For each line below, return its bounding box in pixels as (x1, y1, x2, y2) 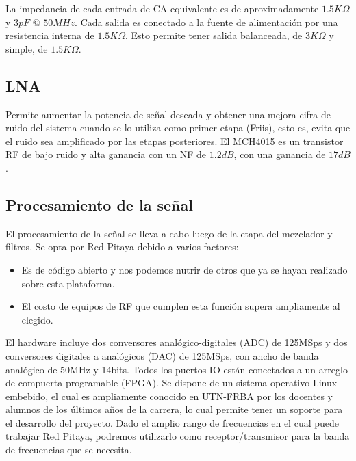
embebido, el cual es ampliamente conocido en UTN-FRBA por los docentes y (5, 388, 333, 403)
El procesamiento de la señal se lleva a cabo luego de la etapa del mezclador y (5, 226, 333, 240)
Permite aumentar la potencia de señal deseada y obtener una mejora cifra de (5, 107, 331, 121)
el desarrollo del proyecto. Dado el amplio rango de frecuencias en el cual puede (5, 415, 340, 430)
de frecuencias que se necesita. (5, 443, 132, 457)
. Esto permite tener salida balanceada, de (125, 28, 303, 42)
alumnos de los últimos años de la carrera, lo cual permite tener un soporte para (5, 402, 343, 417)
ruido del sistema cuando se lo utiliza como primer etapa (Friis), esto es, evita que (5, 120, 351, 135)
